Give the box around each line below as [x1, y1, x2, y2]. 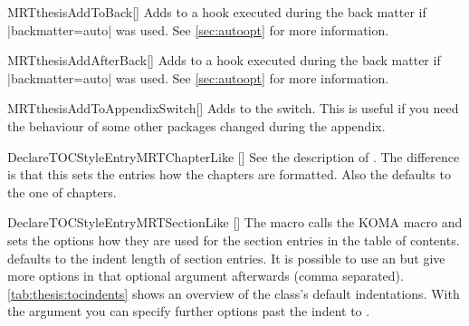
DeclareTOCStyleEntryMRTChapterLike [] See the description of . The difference [7, 147, 460, 166]
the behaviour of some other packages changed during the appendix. [7, 116, 386, 135]
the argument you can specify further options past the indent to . [7, 302, 370, 321]
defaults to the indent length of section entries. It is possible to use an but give [7, 248, 445, 267]
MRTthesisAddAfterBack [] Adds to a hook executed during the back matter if [7, 51, 441, 70]
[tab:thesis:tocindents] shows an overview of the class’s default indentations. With [7, 283, 460, 302]
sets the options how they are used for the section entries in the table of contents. [7, 230, 460, 249]
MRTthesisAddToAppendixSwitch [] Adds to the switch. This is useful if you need [7, 99, 459, 118]
